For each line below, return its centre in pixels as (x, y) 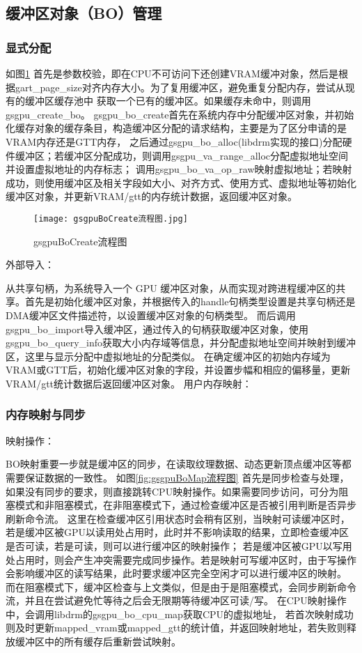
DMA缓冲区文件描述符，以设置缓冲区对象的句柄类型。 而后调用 (151, 315)
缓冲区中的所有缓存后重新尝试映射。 (98, 642)
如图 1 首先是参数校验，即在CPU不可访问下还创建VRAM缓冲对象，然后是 (172, 73)
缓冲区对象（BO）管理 (84, 13)
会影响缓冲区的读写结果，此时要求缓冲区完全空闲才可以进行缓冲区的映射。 (176, 573)
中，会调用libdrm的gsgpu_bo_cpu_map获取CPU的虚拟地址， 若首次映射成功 (180, 614)
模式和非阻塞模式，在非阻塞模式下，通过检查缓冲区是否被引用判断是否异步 (186, 505)
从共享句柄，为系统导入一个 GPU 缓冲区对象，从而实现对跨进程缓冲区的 (171, 287)
